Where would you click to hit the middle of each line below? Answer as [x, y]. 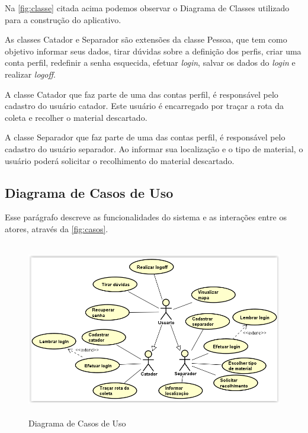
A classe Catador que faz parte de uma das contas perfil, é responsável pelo [142, 94]
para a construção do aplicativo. [63, 19]
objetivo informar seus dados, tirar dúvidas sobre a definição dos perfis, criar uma [153, 51]
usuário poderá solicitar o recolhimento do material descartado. [120, 160]
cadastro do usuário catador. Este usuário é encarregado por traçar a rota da [145, 106]
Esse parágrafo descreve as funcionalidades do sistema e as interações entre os [146, 217]
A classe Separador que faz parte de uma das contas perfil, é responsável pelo [145, 137]
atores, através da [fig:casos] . [57, 228]
